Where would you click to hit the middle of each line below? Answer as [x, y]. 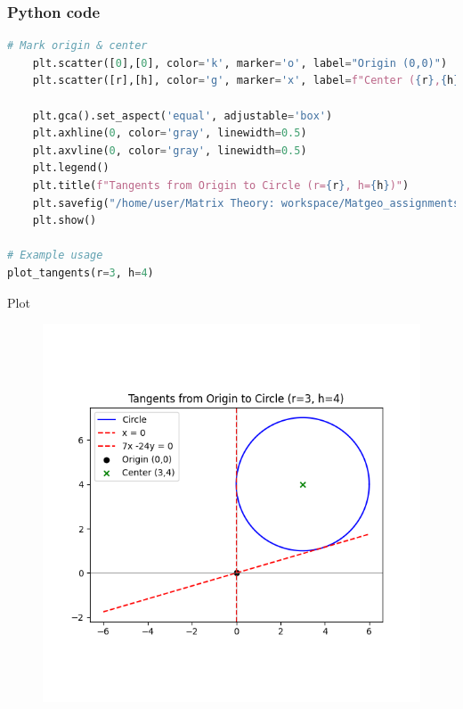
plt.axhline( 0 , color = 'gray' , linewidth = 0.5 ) [170, 133]
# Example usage [55, 256]
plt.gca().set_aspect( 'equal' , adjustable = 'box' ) [183, 115]
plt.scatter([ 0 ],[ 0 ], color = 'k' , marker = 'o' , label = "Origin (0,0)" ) [240, 63]
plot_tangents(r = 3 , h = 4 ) [81, 272]
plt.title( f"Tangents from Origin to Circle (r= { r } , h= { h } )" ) [221, 185]
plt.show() [65, 221]
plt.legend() [71, 168]
